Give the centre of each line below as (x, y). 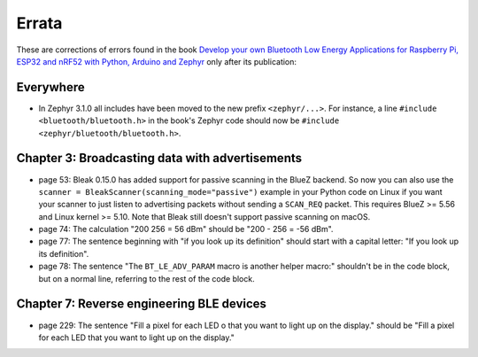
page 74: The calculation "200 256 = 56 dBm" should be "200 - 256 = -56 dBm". (186, 229)
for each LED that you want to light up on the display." (136, 338)
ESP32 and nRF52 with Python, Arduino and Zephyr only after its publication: (156, 61)
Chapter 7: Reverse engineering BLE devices (142, 304)
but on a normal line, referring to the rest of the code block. (147, 278)
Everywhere (50, 87)
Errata (39, 23)
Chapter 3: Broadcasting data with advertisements (159, 158)
